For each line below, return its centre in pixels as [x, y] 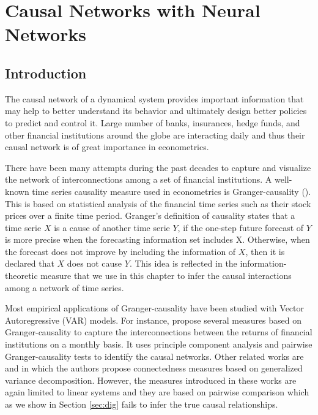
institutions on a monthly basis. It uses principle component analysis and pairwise [159, 344]
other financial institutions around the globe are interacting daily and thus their [155, 135]
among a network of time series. [65, 287]
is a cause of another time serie [112, 227]
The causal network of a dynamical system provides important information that [154, 98]
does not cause [94, 263]
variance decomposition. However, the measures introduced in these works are [151, 380]
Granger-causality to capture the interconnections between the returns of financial [159, 332]
